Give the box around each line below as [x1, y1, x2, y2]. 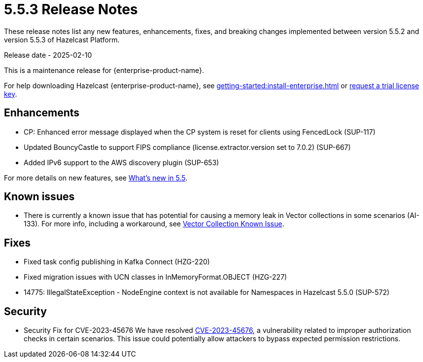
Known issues [4, 190, 75, 203]
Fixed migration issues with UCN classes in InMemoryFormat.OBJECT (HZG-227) [24, 273, 287, 282]
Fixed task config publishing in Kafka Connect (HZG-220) [24, 257, 210, 266]
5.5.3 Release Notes [4, 1, 138, 18]
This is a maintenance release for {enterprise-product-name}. [4, 66, 204, 74]
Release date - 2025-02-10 [4, 50, 92, 59]
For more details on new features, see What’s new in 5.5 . [4, 173, 187, 182]
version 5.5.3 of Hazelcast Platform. [4, 35, 120, 44]
